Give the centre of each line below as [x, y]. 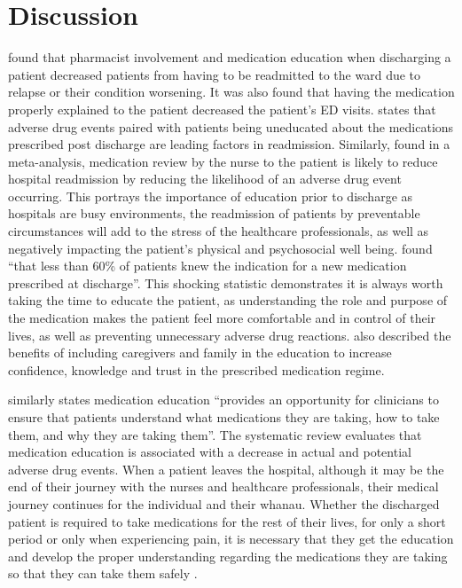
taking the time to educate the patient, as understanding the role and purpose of [228, 300]
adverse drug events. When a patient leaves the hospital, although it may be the [226, 469]
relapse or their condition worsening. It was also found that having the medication [231, 92]
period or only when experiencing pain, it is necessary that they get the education [231, 539]
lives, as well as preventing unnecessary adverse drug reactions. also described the [230, 335]
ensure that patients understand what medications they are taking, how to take [224, 417]
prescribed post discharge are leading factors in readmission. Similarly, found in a [229, 144]
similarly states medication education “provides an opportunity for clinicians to [223, 400]
